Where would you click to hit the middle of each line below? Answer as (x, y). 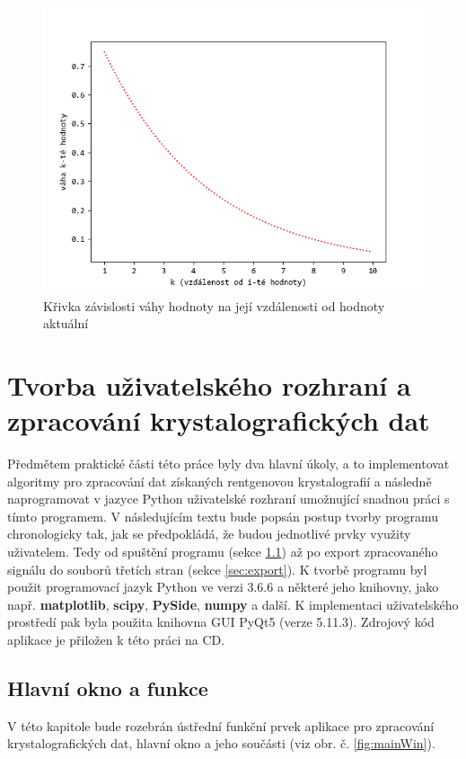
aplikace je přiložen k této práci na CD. (116, 640)
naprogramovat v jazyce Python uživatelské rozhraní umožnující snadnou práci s (229, 499)
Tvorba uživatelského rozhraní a (209, 384)
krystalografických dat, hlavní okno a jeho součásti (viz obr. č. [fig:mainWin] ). (221, 743)
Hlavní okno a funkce (108, 688)
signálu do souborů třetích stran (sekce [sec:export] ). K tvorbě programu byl (217, 569)
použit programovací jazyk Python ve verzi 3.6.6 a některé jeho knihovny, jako (223, 587)
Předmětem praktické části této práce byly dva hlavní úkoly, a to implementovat (229, 464)
